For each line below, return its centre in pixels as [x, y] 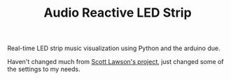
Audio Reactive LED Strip [118, 13]
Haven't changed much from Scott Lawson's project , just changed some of [115, 62]
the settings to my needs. [44, 69]
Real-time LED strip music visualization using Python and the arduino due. [114, 48]
